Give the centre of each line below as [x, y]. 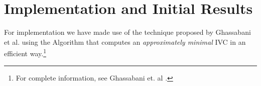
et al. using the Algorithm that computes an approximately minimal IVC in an [125, 42]
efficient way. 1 [25, 52]
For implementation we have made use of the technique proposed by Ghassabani [127, 32]
